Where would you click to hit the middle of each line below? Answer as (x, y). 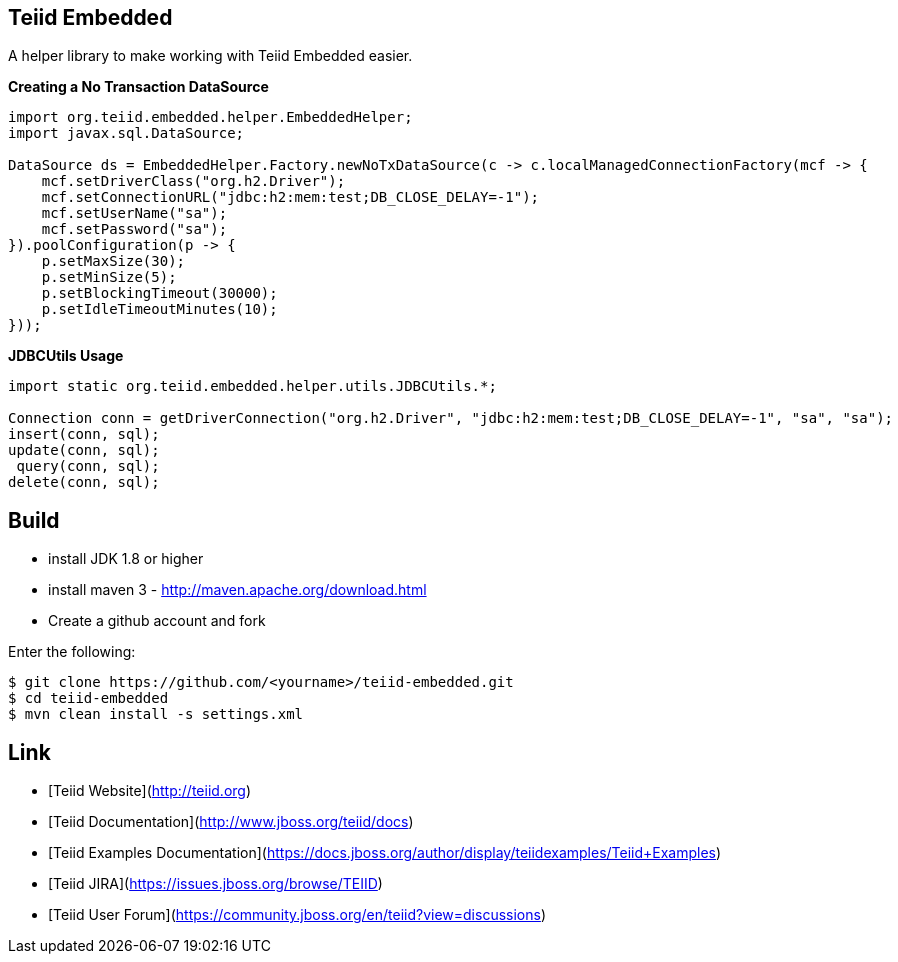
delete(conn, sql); (84, 482)
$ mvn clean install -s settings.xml (156, 714)
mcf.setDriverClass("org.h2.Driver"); (193, 181)
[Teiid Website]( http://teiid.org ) (150, 791)
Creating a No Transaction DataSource (138, 87)
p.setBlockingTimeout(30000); (159, 293)
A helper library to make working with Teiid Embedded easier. (210, 56)
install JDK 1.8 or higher (126, 559)
